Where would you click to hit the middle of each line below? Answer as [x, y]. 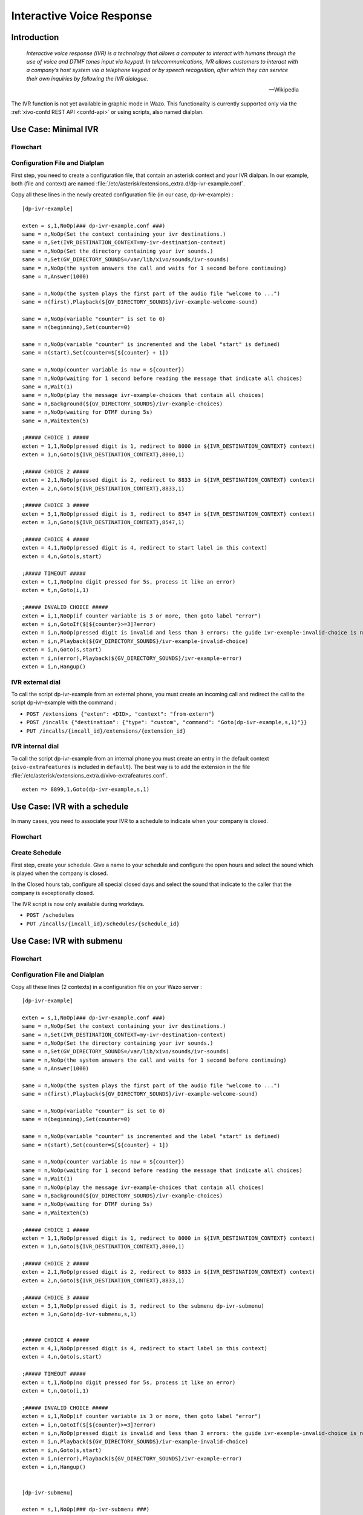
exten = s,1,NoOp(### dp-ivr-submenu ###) [86, 1510]
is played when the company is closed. [60, 873]
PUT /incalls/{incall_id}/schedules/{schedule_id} [103, 924]
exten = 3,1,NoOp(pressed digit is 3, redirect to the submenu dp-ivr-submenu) [143, 1306]
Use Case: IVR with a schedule [70, 806]
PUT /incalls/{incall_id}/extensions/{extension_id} [106, 731]
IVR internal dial [35, 747]
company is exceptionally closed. [53, 893]
